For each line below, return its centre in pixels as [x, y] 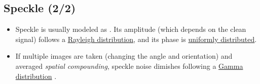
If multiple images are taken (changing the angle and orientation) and [124, 56]
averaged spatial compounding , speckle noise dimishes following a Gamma [129, 66]
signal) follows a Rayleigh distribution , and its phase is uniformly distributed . [136, 39]
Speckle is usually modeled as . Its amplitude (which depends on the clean [131, 29]
